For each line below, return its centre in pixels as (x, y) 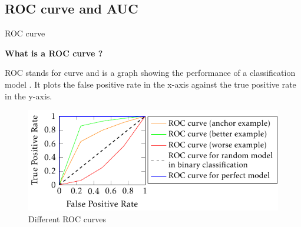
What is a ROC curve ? (54, 53)
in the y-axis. (29, 96)
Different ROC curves (67, 218)
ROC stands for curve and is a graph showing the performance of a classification (150, 73)
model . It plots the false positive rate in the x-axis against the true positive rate (150, 84)
